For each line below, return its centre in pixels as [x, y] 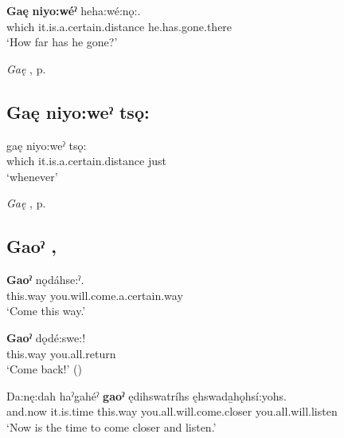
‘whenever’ [32, 176]
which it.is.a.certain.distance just [86, 161]
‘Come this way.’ [46, 311]
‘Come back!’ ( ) [44, 369]
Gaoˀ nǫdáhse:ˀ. [45, 280]
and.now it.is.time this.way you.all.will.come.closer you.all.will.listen [172, 411]
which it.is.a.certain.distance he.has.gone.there [119, 26]
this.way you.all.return [61, 353]
